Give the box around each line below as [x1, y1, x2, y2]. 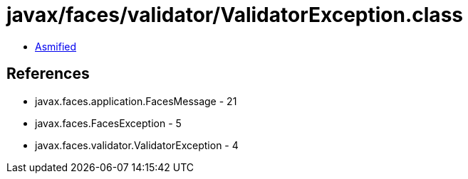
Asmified [35, 40, 77, 53]
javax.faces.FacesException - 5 [35, 116, 182, 129]
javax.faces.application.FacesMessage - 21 [35, 94, 237, 107]
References [6, 65, 90, 83]
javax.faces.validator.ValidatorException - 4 [35, 139, 239, 151]
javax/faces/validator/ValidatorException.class [6, 3, 463, 27]
